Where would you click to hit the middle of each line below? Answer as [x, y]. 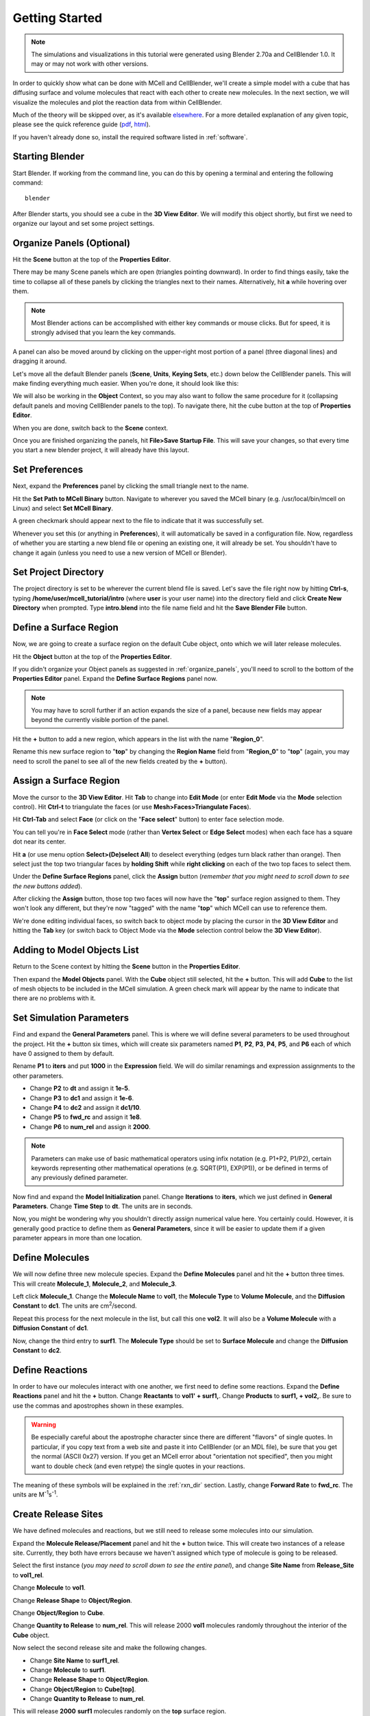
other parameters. [38, 1076]
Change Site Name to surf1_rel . [75, 1660]
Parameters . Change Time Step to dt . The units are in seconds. [103, 1206]
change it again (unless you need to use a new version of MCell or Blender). [120, 553]
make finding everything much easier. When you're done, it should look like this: [126, 383]
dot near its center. [39, 842]
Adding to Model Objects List [76, 950]
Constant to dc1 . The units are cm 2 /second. [75, 1306]
